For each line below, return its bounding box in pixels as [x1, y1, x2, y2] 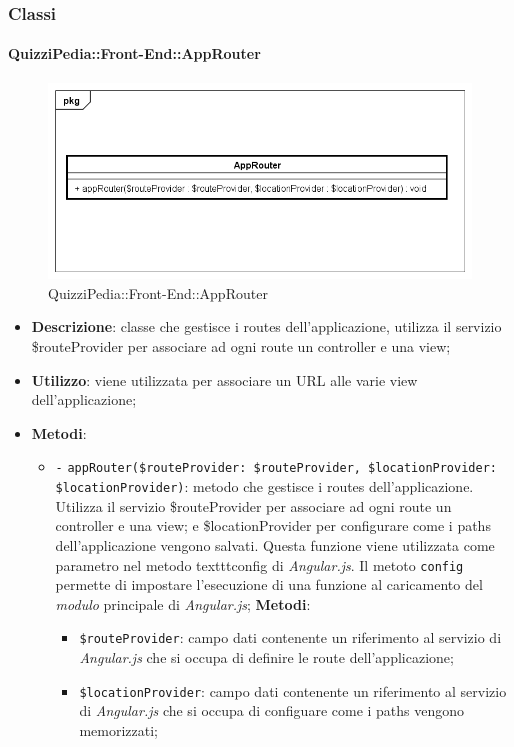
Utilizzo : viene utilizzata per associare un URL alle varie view [31, 369, 418, 390]
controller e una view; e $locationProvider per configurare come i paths [55, 515, 491, 536]
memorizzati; [79, 719, 158, 740]
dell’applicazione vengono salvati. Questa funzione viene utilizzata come [55, 534, 495, 555]
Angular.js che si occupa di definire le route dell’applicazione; [79, 647, 454, 668]
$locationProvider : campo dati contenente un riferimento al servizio [79, 680, 507, 701]
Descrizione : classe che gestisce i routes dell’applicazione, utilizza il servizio [31, 316, 502, 337]
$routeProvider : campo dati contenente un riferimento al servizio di [79, 627, 502, 648]
